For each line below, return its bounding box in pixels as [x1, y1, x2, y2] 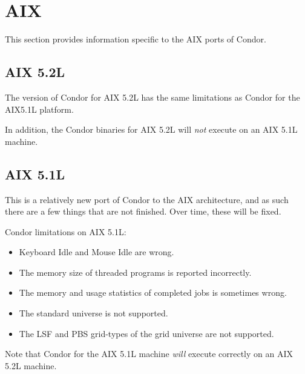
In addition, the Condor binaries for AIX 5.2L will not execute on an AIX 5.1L [5, 123, 298, 136]
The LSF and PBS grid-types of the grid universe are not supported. [19, 327, 274, 339]
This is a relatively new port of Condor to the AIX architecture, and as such [5, 193, 289, 205]
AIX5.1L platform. [5, 102, 74, 115]
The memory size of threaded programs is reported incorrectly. [19, 265, 252, 278]
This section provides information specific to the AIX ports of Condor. [5, 33, 266, 45]
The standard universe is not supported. [19, 307, 168, 319]
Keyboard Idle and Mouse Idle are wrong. [19, 245, 174, 258]
